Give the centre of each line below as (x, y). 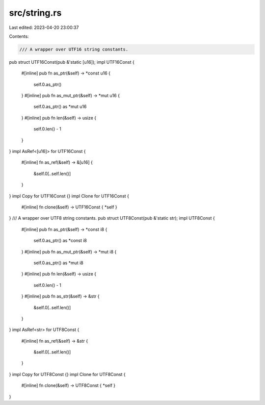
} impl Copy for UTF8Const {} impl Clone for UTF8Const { (67, 374)
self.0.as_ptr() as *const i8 (60, 241)
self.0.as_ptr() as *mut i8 (58, 263)
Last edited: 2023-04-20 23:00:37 (44, 27)
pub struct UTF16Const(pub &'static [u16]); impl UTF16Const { (72, 62)
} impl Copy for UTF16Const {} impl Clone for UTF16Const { (69, 196)
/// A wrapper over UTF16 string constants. (74, 49)
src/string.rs (35, 13)
